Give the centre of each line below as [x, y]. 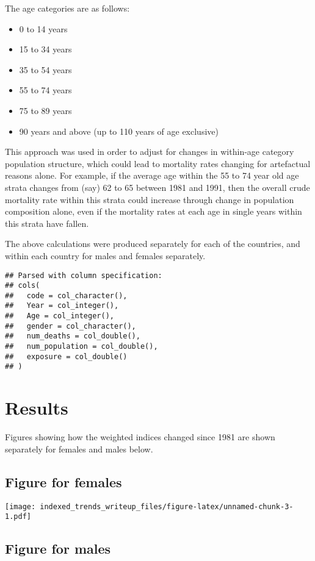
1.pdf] [18, 517]
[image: [20, 506]
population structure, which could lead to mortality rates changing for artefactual [158, 163]
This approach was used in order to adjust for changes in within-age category [150, 152]
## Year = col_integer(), [62, 306]
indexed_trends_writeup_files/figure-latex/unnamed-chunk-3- [167, 506]
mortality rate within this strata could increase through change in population [150, 199]
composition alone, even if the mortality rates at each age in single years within [154, 211]
